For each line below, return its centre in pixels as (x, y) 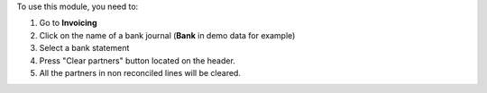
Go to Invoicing (69, 23)
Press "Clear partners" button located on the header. (138, 60)
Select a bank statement (84, 48)
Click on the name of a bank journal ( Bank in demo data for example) (167, 35)
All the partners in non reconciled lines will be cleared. (140, 72)
